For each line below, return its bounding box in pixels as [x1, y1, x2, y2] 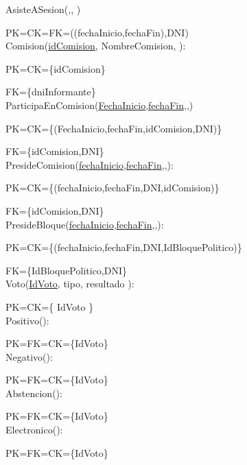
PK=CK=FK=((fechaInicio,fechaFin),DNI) [5, 25, 189, 39]
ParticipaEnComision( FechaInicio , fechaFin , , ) [5, 97, 193, 112]
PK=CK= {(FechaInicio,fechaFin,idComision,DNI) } [5, 121, 222, 135]
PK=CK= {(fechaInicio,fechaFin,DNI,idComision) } [5, 180, 220, 195]
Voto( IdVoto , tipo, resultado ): [5, 276, 134, 291]
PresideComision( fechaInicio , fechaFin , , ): [5, 157, 174, 171]
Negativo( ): [5, 349, 53, 363]
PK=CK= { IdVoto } [5, 299, 94, 313]
